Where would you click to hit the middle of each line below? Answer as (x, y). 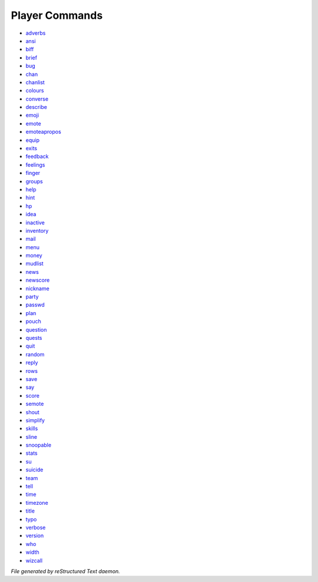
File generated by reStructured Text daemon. (65, 571)
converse (37, 99)
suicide (34, 470)
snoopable (39, 445)
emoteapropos (43, 132)
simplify (35, 420)
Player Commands (57, 15)
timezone (37, 502)
